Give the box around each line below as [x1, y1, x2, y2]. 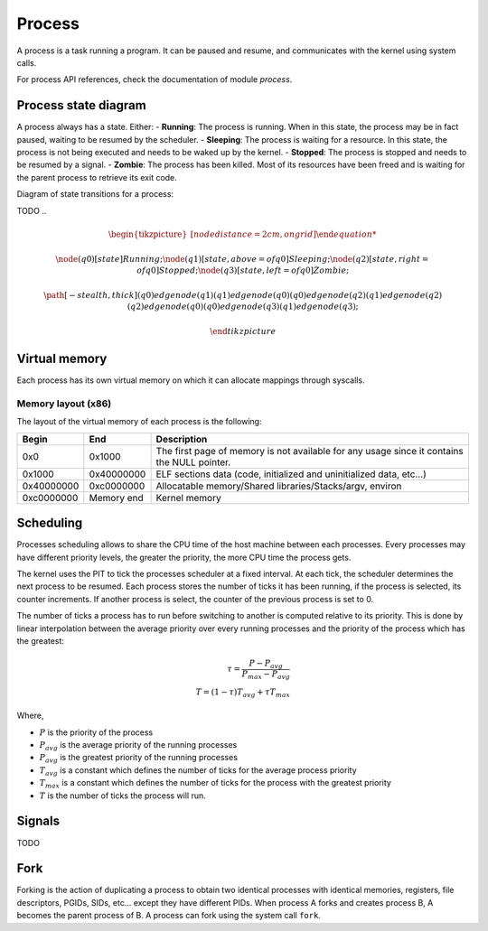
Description [155, 433, 208, 445]
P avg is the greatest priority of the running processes [39, 752, 239, 765]
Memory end [89, 491, 144, 504]
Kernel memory [155, 491, 221, 504]
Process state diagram [16, 98, 146, 113]
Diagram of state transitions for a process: [16, 189, 174, 200]
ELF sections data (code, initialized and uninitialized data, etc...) [155, 468, 427, 480]
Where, [16, 710, 44, 722]
